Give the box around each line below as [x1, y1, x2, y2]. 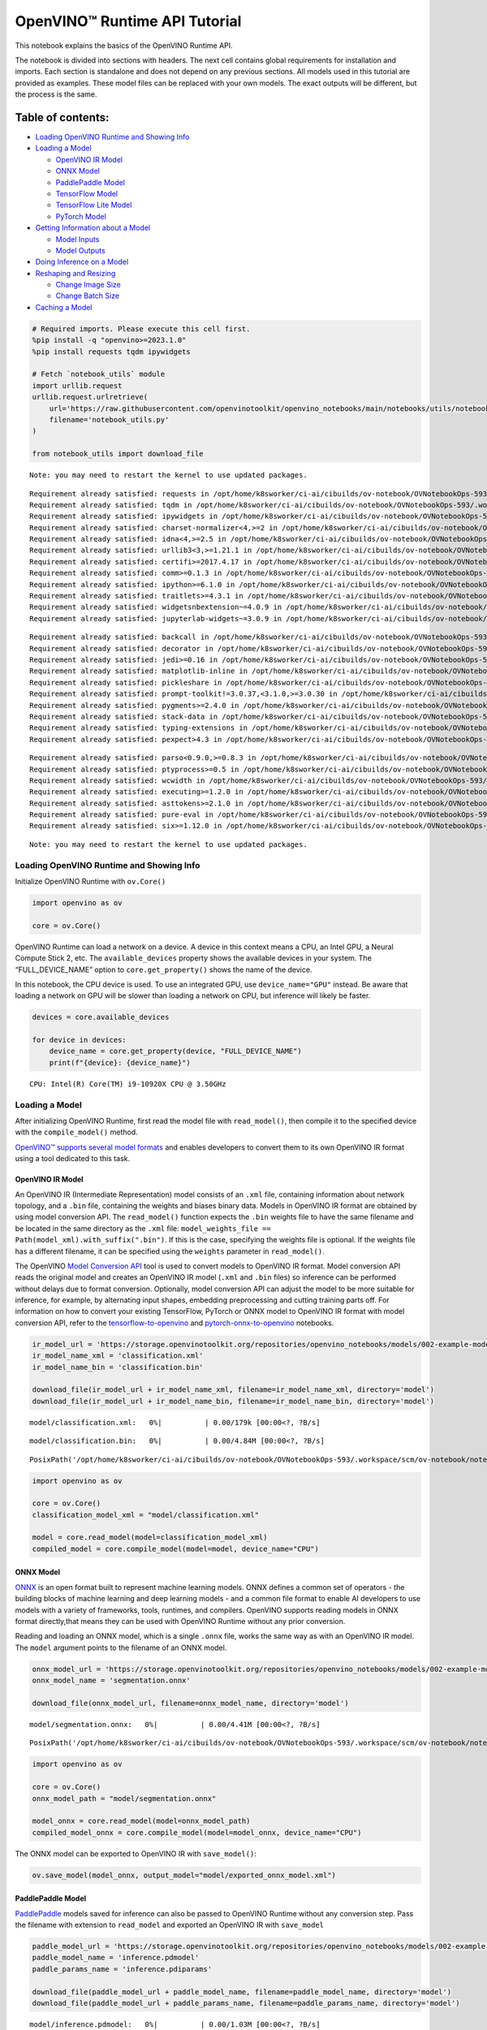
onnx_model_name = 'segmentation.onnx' [32, 1676, 191, 1685]
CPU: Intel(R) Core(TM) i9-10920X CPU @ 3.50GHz [29, 1079, 226, 1088]
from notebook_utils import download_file [32, 449, 204, 459]
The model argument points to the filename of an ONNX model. [15, 1643, 227, 1652]
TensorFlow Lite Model [55, 200, 132, 210]
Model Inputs [55, 234, 100, 244]
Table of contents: [15, 110, 110, 124]
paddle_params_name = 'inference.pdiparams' [32, 1964, 213, 1973]
